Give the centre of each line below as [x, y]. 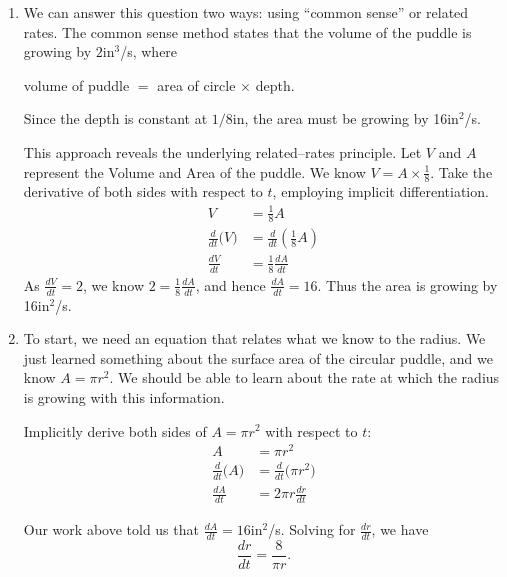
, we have [400, 529]
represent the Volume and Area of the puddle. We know [194, 171]
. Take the [461, 171]
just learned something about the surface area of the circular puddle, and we [258, 357]
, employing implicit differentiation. [380, 191]
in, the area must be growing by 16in [345, 118]
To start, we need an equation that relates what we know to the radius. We [254, 338]
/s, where [149, 51]
